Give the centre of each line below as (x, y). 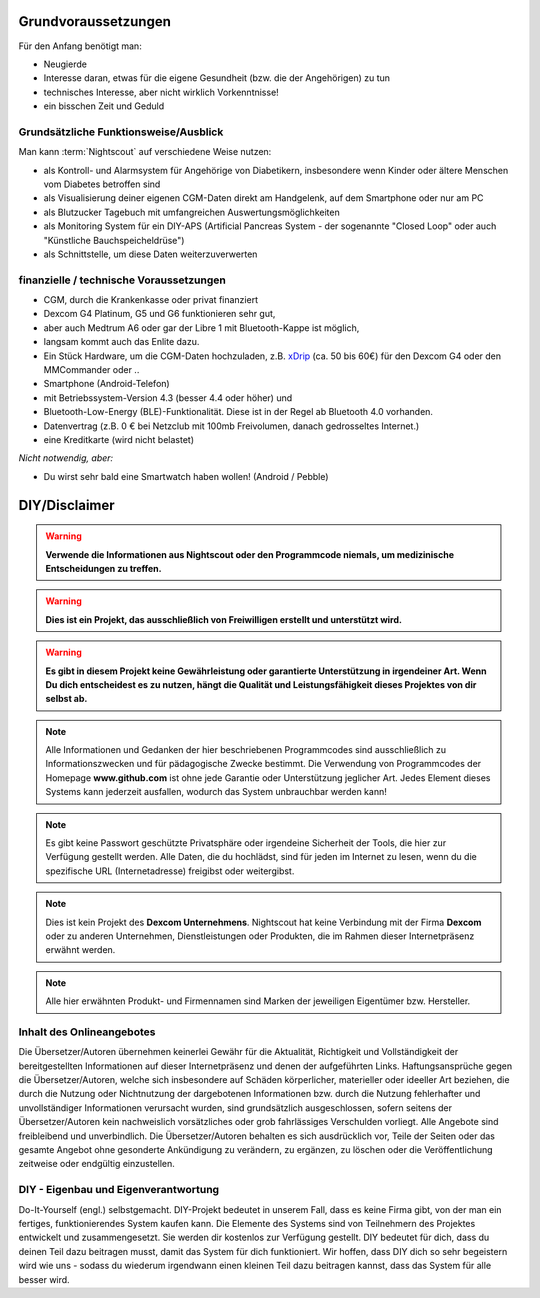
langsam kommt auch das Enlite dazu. (121, 342)
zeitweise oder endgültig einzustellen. (96, 1164)
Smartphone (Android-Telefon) (106, 384)
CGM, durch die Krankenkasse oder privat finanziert (151, 300)
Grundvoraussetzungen (95, 21)
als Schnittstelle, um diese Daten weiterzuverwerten (150, 254)
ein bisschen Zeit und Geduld (104, 106)
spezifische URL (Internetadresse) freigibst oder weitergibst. (170, 871)
